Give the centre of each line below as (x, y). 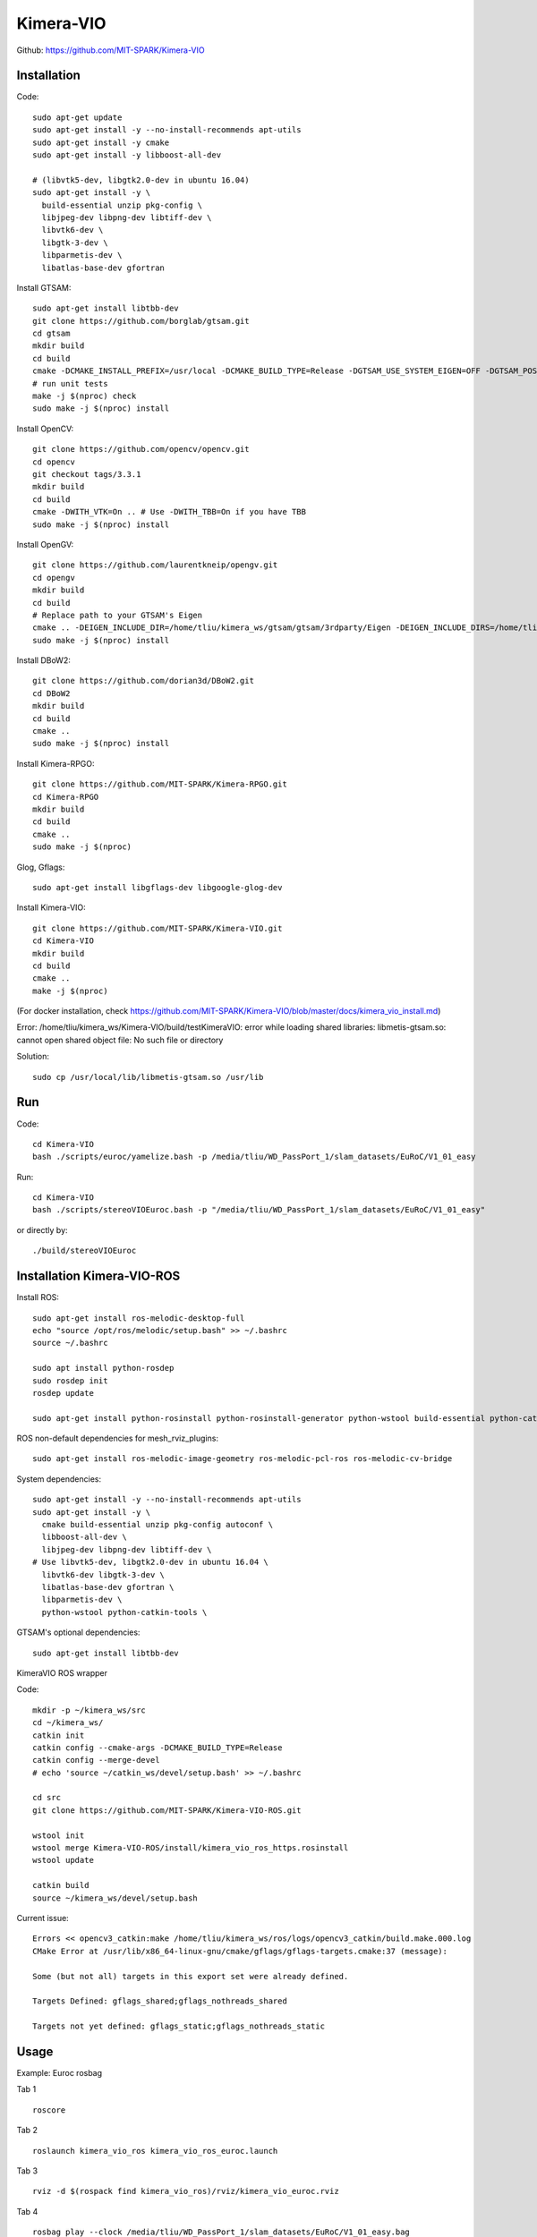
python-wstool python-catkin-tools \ (124, 1612)
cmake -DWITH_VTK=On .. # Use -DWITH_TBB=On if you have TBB (169, 512)
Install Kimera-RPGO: (55, 763)
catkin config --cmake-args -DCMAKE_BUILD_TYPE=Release (158, 1748)
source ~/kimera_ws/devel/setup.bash (115, 1898)
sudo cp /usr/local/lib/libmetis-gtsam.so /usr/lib (148, 1077)
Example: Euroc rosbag (60, 2073)
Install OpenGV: (45, 544)
